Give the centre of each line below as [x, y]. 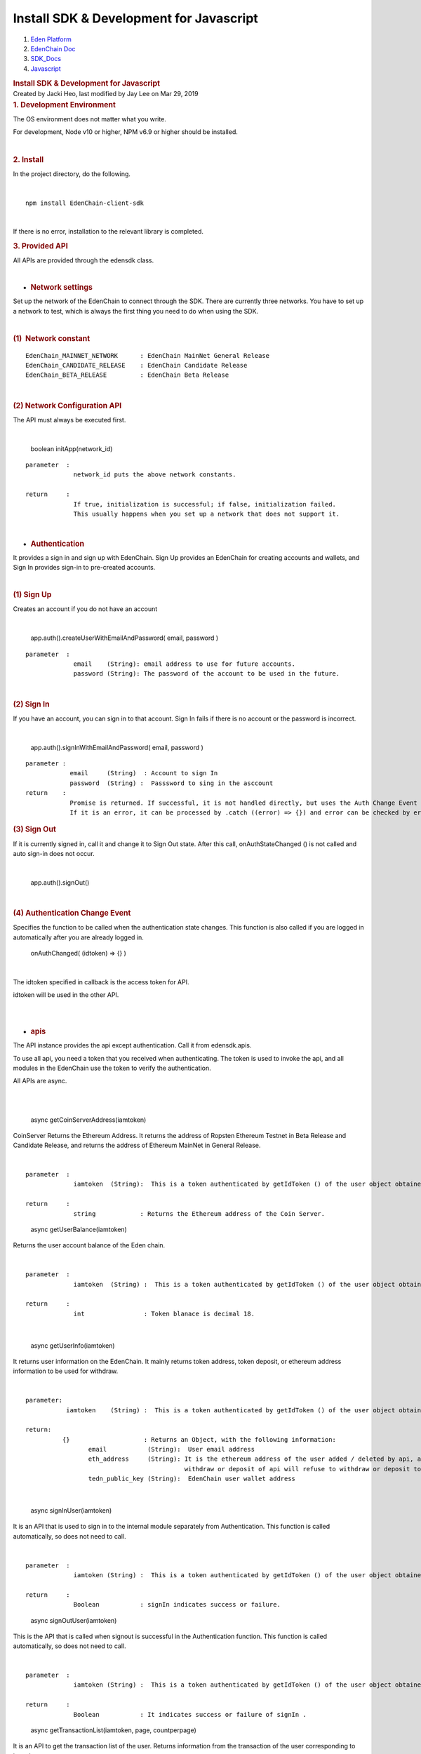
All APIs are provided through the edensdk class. [83, 260]
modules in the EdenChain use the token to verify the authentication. [112, 1068]
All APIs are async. [40, 1081]
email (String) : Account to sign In [144, 773]
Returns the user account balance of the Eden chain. [89, 1245]
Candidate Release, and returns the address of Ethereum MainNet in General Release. [137, 1145]
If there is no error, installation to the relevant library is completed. [108, 232]
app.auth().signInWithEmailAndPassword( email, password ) [117, 747]
